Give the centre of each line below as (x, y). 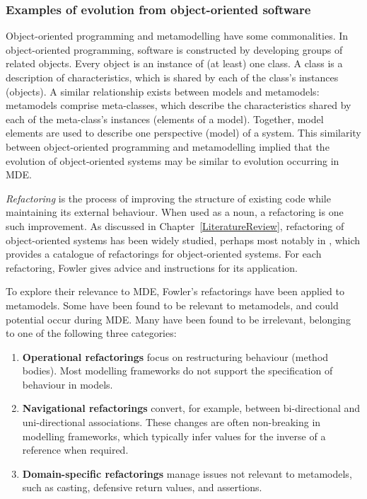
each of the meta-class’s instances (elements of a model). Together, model (165, 119)
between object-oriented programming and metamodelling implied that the (168, 146)
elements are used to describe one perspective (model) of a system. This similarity (183, 133)
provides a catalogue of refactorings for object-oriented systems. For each (164, 254)
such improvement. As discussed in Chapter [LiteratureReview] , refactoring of (175, 225)
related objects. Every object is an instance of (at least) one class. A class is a (174, 63)
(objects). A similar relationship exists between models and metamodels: (163, 91)
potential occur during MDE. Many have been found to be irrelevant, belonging (178, 319)
